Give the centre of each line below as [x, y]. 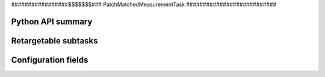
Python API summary [52, 21]
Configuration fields [50, 60]
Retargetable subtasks [55, 41]
